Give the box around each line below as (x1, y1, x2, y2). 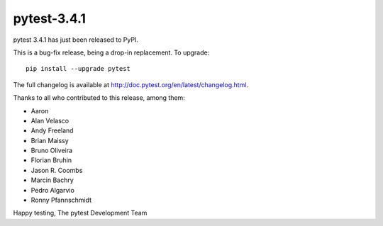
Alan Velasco (30, 116, 70, 125)
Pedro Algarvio (30, 186, 74, 194)
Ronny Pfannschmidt (30, 196, 92, 205)
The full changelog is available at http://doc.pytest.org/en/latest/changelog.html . (13, 80, 248, 89)
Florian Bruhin (30, 156, 72, 164)
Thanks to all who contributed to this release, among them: (13, 94, 186, 102)
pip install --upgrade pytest (26, 64, 131, 73)
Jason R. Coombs (30, 166, 83, 174)
